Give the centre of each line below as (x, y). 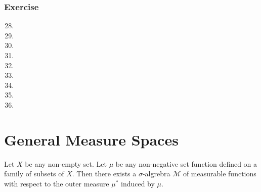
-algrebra (156, 174)
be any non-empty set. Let (66, 163)
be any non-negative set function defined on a (186, 163)
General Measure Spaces (91, 139)
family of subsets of (34, 174)
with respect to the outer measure (57, 183)
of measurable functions (220, 174)
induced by (138, 183)
